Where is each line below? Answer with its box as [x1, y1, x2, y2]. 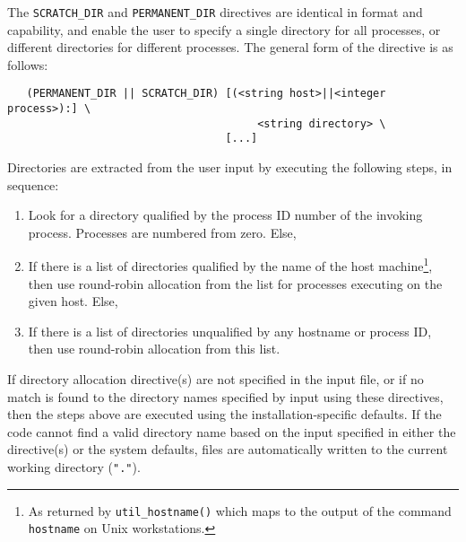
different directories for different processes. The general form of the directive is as [7, 38, 453, 57]
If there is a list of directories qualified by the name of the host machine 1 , [28, 254, 433, 275]
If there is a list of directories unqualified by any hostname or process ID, [28, 321, 432, 340]
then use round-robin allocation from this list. [28, 339, 280, 358]
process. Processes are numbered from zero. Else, [28, 223, 297, 241]
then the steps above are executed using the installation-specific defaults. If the [7, 405, 442, 424]
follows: [7, 55, 48, 74]
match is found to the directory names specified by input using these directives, [7, 387, 444, 406]
